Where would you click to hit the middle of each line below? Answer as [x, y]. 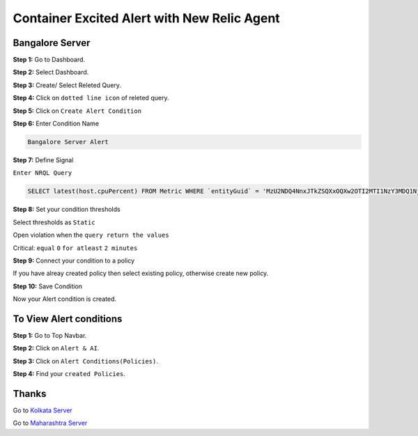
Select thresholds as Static [54, 222]
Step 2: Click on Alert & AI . [56, 348]
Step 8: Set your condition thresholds [67, 210]
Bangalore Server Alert [68, 142]
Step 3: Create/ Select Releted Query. [67, 85]
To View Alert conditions [68, 319]
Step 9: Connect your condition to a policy [74, 260]
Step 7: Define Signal [43, 159]
